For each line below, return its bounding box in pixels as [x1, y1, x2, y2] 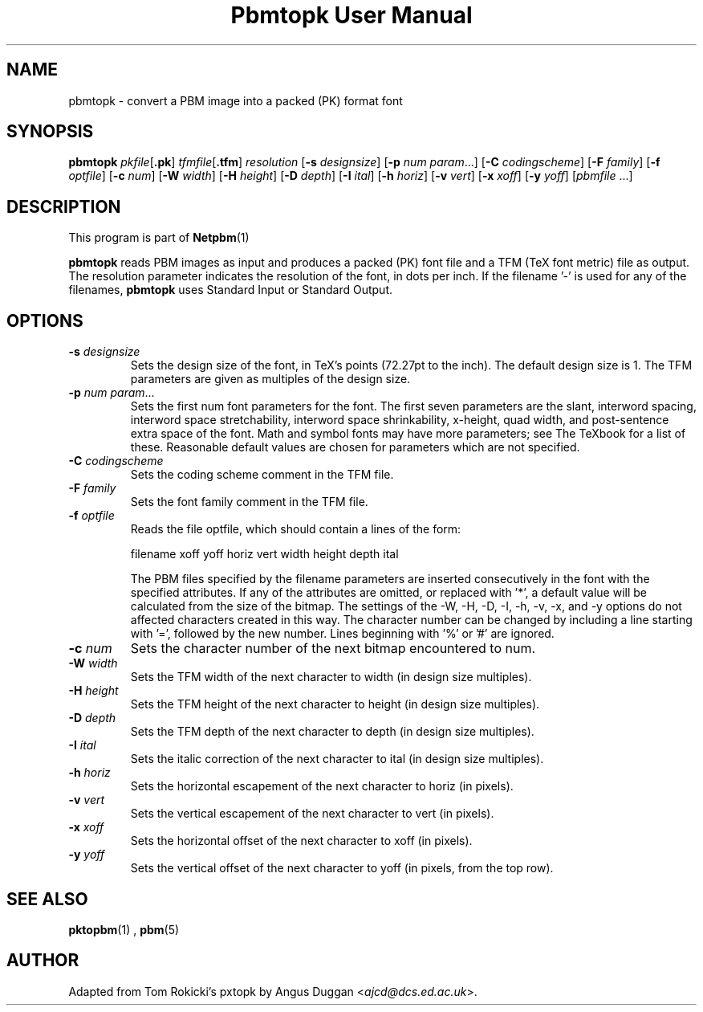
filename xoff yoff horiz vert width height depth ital [130, 547, 399, 561]
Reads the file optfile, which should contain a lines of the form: [130, 522, 461, 537]
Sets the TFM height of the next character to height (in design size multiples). [130, 697, 540, 712]
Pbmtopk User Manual [230, 2, 473, 29]
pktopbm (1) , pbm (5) [68, 922, 180, 937]
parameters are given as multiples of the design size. [130, 372, 411, 386]
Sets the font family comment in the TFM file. [130, 495, 368, 509]
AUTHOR [6, 950, 79, 971]
